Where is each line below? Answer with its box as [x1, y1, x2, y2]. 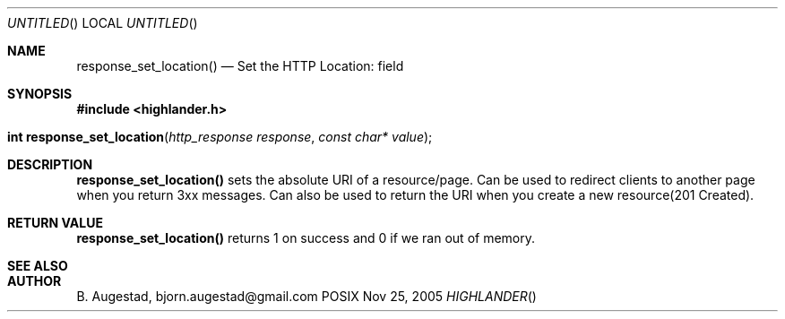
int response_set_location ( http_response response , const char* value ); [7, 129, 433, 144]
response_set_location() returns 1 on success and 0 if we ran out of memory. [76, 230, 536, 246]
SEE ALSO [7, 258, 68, 273]
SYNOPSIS [7, 86, 73, 101]
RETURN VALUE [7, 215, 103, 230]
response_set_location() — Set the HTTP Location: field [76, 58, 404, 73]
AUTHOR [7, 273, 62, 289]
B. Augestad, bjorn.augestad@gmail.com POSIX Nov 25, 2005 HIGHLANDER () [76, 289, 537, 304]
